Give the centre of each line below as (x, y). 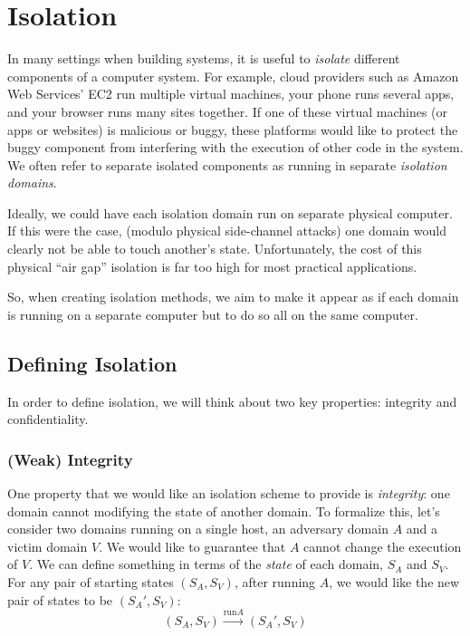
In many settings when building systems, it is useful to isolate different (204, 58)
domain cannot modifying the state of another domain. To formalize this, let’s (224, 511)
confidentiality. (48, 419)
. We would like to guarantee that (192, 546)
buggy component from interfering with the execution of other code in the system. (235, 147)
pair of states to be (60, 599)
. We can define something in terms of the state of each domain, (206, 564)
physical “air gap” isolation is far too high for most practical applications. (212, 266)
